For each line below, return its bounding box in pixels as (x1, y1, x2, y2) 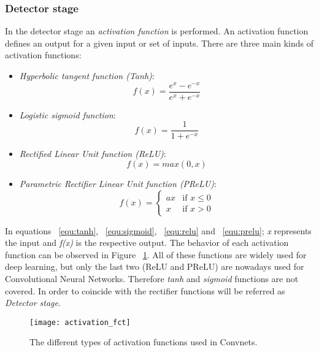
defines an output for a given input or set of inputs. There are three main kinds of (5, 36, 313, 49)
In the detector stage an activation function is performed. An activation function (5, 25, 309, 37)
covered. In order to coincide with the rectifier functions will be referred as (5, 284, 285, 297)
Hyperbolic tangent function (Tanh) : (19, 69, 155, 82)
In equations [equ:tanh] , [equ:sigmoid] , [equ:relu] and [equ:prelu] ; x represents (5, 224, 312, 237)
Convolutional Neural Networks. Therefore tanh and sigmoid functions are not (5, 272, 299, 285)
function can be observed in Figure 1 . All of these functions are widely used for (5, 248, 307, 261)
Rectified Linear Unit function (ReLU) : (19, 147, 166, 160)
